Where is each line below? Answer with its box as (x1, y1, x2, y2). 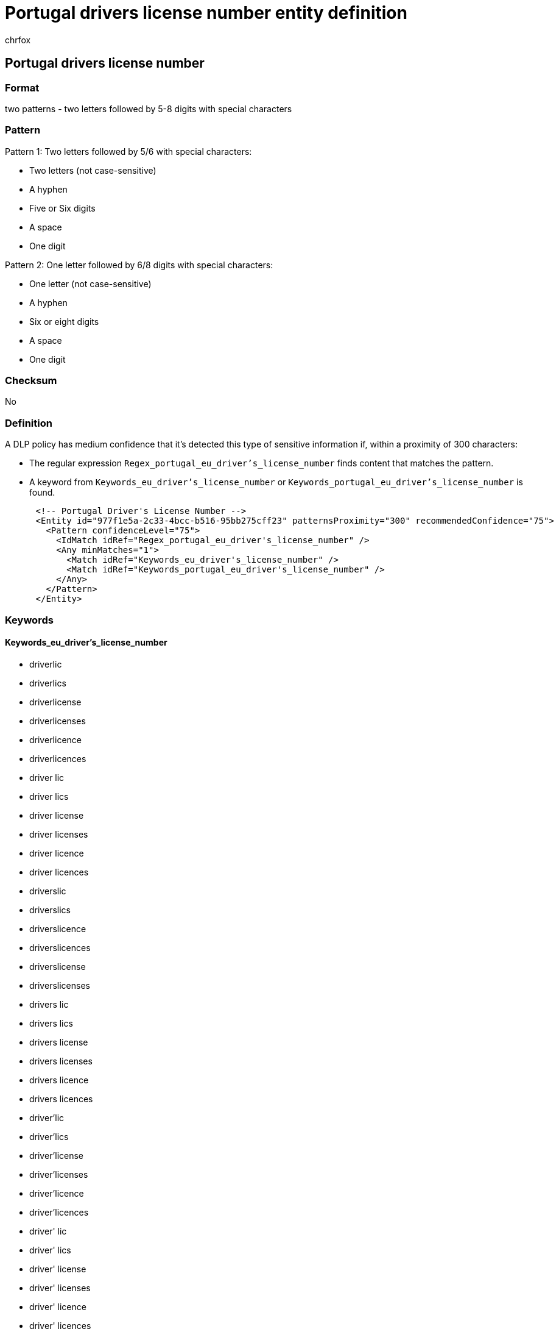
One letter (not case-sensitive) (29, 278, 152, 289)
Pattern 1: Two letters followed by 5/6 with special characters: (5, 146, 252, 157)
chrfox (5, 34, 31, 45)
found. (29, 487, 55, 498)
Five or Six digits (29, 202, 96, 213)
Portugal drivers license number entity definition (5, 2, 407, 23)
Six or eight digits (29, 316, 99, 327)
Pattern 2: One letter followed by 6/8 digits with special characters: (5, 259, 273, 270)
